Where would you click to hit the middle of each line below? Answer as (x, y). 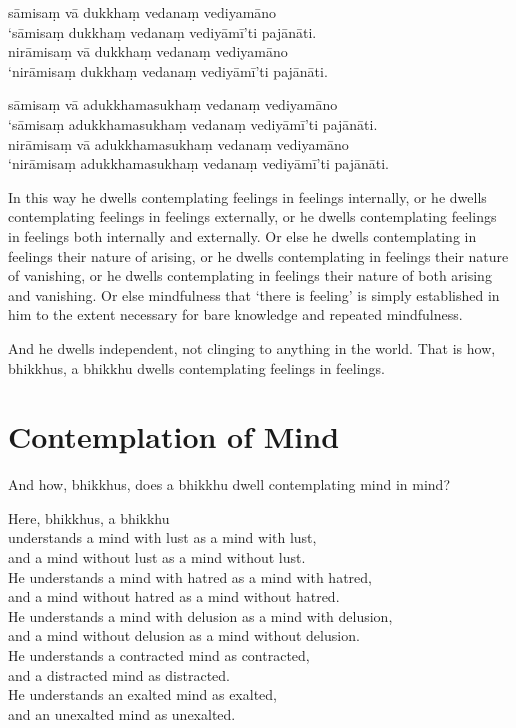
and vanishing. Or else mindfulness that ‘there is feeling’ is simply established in (254, 294)
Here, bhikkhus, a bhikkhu (89, 517)
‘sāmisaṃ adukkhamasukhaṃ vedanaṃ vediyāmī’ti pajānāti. (193, 123)
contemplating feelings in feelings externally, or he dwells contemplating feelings (252, 216)
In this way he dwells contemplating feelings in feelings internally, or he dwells (247, 196)
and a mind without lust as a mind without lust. (157, 557)
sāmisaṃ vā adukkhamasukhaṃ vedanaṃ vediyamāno (173, 104)
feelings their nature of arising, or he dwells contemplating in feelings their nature (258, 255)
